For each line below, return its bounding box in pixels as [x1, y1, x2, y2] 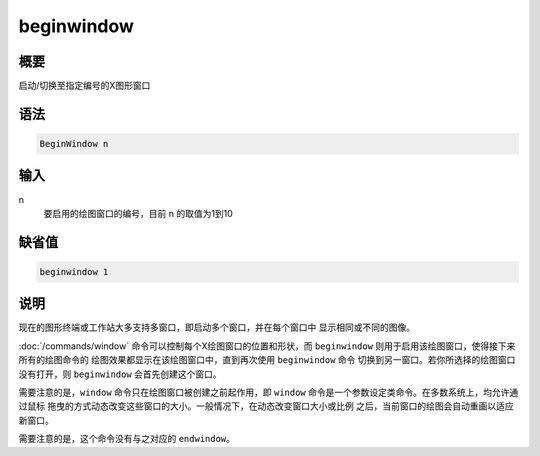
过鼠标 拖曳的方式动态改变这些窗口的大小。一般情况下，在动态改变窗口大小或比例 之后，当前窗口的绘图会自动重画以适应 [18, 400, 514, 412]
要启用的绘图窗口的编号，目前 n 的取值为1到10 [43, 207, 234, 219]
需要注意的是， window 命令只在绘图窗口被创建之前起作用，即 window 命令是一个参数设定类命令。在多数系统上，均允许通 [18, 386, 519, 399]
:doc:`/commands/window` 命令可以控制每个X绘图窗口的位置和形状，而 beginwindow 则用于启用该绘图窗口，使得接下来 [18, 340, 516, 352]
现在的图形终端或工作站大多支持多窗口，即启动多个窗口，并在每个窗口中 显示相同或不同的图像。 [18, 321, 415, 334]
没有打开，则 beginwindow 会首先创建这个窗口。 [18, 368, 222, 380]
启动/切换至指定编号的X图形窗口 [18, 80, 151, 92]
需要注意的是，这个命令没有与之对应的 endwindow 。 [18, 433, 235, 445]
